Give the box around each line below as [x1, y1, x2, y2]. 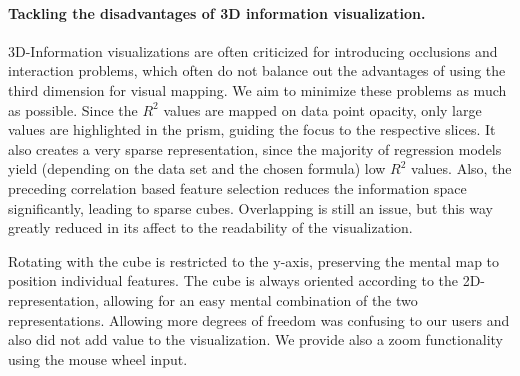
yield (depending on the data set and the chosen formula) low [8, 158, 386, 179]
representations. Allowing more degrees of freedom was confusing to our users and [8, 309, 510, 330]
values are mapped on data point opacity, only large [163, 99, 482, 120]
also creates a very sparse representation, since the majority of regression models [8, 138, 502, 159]
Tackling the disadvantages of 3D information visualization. [8, 2, 426, 23]
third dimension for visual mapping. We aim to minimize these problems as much [8, 79, 507, 100]
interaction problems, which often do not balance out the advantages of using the [8, 60, 506, 81]
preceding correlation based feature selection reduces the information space [8, 177, 467, 198]
